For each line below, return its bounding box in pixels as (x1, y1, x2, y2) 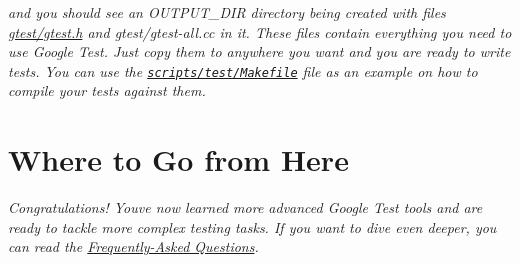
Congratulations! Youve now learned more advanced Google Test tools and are (8, 197, 483, 218)
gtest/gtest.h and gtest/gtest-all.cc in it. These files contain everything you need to (8, 21, 512, 42)
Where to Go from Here (8, 139, 349, 180)
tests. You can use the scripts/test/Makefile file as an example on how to (8, 60, 478, 81)
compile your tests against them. (8, 80, 206, 101)
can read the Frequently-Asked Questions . (8, 236, 259, 257)
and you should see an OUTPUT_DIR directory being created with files (8, 2, 446, 22)
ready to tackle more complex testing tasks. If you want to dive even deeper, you (8, 216, 497, 237)
